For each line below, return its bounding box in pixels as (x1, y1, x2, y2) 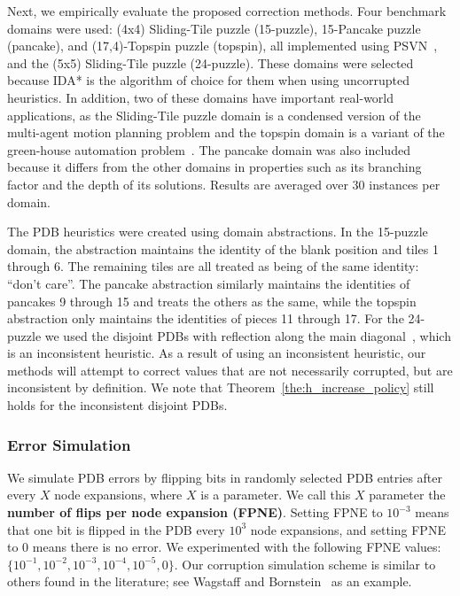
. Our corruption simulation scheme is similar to (174, 554, 436, 573)
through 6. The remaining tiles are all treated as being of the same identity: (7, 257, 419, 275)
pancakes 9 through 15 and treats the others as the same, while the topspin (7, 291, 417, 310)
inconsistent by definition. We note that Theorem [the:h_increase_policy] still (7, 378, 434, 397)
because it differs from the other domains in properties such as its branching (7, 158, 422, 176)
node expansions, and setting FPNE (250, 520, 446, 538)
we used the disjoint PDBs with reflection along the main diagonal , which (44, 326, 451, 344)
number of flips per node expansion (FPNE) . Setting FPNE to (7, 503, 383, 522)
